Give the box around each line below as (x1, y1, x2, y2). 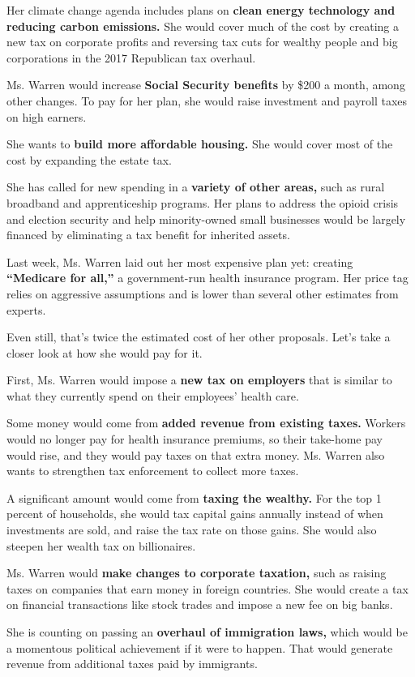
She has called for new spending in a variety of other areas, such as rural (6, 178, 385, 195)
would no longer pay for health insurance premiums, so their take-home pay (6, 431, 383, 448)
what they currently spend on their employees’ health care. (6, 387, 299, 404)
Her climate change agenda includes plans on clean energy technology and (6, 2, 396, 18)
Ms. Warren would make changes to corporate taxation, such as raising (6, 564, 387, 581)
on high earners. (6, 108, 87, 125)
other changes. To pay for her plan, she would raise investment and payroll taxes (6, 92, 408, 109)
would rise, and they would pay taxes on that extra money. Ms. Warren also (6, 446, 385, 463)
